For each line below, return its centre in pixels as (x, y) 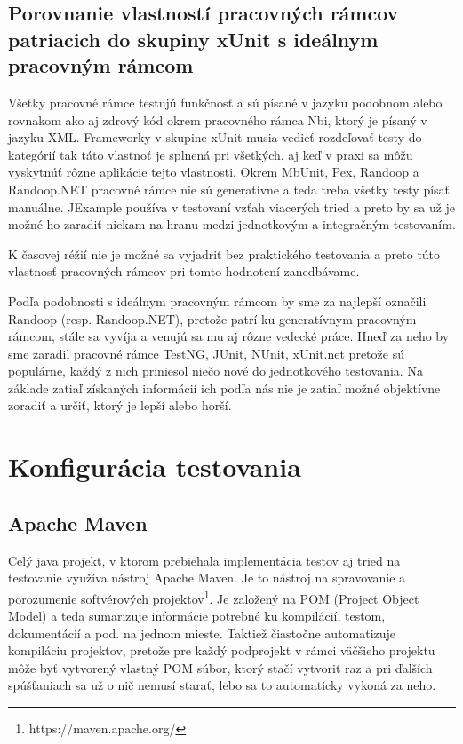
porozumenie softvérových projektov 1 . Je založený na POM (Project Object (214, 597)
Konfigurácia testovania (155, 467)
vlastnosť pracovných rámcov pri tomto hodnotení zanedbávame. (184, 271)
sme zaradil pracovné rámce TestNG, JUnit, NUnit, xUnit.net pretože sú (206, 353)
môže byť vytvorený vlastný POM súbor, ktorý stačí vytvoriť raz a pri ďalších (220, 667)
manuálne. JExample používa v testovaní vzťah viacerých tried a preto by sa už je (232, 206)
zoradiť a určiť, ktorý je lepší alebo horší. (120, 405)
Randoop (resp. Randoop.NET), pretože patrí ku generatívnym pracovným (212, 318)
